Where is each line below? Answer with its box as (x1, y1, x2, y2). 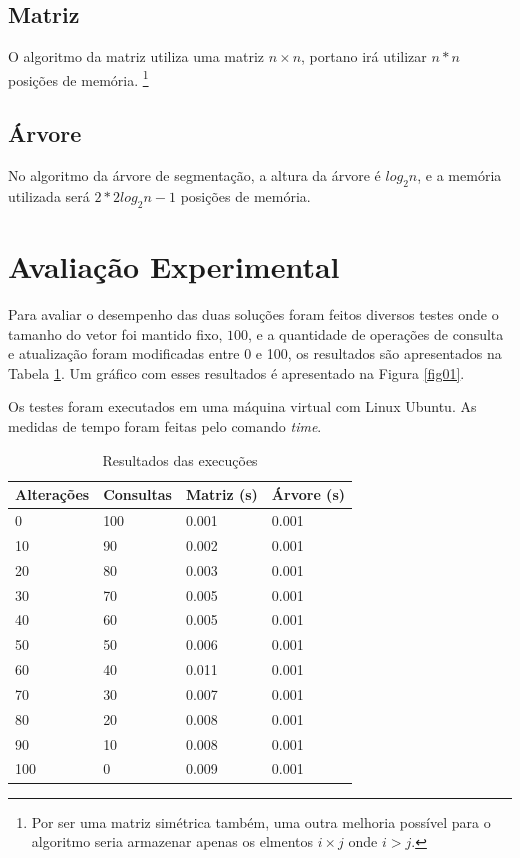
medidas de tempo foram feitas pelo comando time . (8, 415, 322, 436)
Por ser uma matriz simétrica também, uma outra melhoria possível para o (31, 811, 491, 832)
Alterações (15, 484, 90, 505)
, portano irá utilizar (301, 46, 427, 67)
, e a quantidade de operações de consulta (248, 323, 504, 344)
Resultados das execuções (102, 449, 258, 470)
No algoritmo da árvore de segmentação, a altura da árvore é (8, 165, 381, 186)
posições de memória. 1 (8, 66, 149, 90)
